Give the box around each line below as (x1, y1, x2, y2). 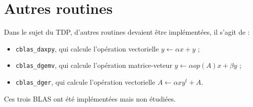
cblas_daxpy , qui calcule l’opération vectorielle (15, 43, 159, 53)
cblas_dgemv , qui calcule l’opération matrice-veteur (15, 60, 172, 70)
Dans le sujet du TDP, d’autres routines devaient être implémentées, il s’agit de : (4, 27, 250, 37)
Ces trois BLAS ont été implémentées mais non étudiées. (4, 93, 176, 104)
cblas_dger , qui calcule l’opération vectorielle (15, 77, 155, 87)
